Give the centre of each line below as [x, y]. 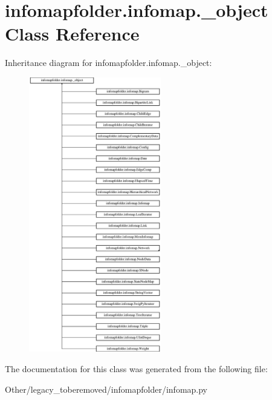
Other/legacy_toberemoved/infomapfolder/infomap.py [106, 389]
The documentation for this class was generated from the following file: [136, 369]
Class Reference [72, 34]
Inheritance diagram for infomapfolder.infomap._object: [108, 63]
